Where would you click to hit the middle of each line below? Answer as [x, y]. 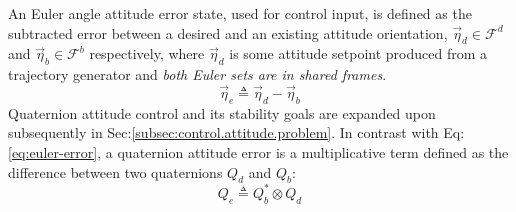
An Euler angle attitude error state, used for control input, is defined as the [240, 13]
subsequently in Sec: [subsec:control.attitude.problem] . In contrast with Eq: [236, 132]
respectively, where [147, 53]
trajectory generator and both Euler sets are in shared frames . [197, 74]
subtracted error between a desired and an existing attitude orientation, [228, 32]
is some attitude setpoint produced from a [358, 53]
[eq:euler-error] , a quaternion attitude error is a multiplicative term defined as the [258, 151]
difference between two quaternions [115, 171]
